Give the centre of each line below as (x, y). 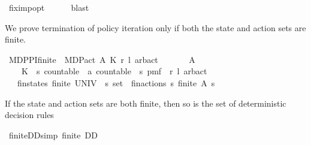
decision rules (29, 115)
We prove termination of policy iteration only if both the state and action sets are (155, 27)
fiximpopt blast (49, 7)
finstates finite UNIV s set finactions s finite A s (116, 82)
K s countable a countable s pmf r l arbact (114, 71)
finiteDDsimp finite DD (53, 135)
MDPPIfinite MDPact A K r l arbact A (102, 59)
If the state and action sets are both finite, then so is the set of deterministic (146, 103)
